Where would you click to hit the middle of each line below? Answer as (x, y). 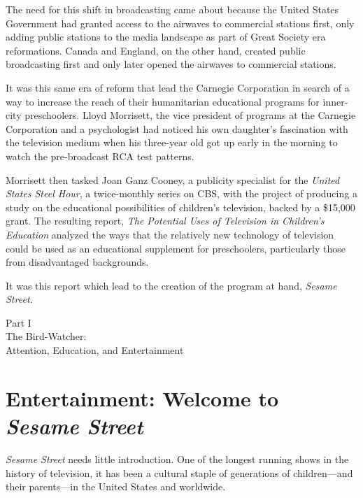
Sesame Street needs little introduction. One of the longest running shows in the (177, 458)
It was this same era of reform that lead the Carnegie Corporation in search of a (178, 87)
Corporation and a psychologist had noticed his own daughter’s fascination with (177, 128)
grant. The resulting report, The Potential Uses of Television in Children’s (165, 221)
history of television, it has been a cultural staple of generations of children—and (179, 472)
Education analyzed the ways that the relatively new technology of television (170, 234)
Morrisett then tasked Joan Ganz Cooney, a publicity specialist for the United (173, 179)
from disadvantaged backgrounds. (77, 262)
